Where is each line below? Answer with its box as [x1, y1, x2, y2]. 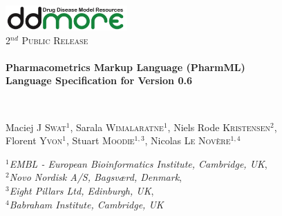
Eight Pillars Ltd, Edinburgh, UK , [9, 184, 154, 198]
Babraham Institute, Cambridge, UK [9, 197, 164, 211]
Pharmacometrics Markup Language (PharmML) [6, 59, 245, 74]
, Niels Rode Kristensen [167, 119, 270, 134]
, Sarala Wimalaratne [70, 119, 164, 134]
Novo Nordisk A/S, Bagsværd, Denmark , [9, 170, 182, 184]
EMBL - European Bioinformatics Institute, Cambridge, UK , [9, 156, 267, 170]
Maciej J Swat [6, 119, 66, 134]
